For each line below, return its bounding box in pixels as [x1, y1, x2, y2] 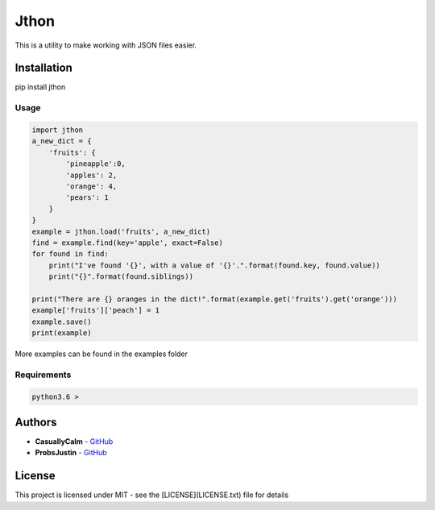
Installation [14, 61, 72, 75]
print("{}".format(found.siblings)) [48, 272, 193, 281]
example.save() [31, 317, 92, 326]
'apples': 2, [65, 170, 118, 180]
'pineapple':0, [65, 160, 126, 168]
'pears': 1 [65, 193, 109, 202]
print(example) [31, 329, 92, 338]
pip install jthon [14, 82, 66, 92]
